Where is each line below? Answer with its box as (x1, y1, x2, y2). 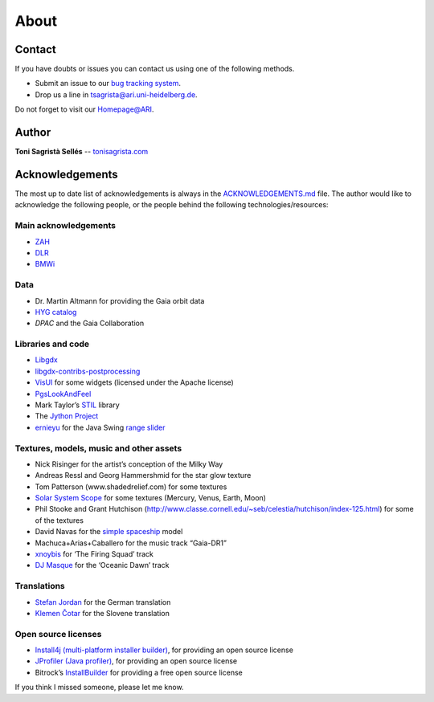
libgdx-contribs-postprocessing (35, 366, 141, 376)
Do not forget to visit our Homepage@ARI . (14, 104, 154, 114)
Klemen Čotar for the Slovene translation (35, 608, 170, 618)
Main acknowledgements (14, 220, 117, 231)
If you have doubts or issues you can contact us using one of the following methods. (14, 64, 295, 74)
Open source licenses (14, 628, 102, 639)
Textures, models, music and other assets (14, 443, 182, 454)
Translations (14, 581, 66, 592)
